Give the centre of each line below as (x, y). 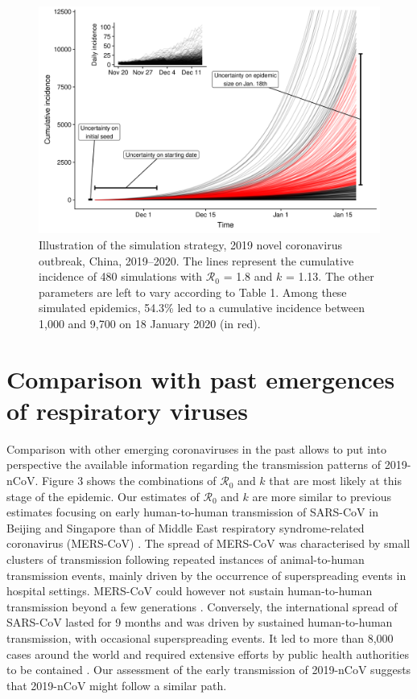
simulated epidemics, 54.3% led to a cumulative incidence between (202, 308)
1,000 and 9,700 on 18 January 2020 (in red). (150, 323)
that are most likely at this (335, 481)
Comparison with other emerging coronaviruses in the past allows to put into (196, 448)
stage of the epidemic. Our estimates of (103, 496)
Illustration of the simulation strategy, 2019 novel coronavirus (190, 244)
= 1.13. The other (330, 276)
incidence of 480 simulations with (121, 276)
